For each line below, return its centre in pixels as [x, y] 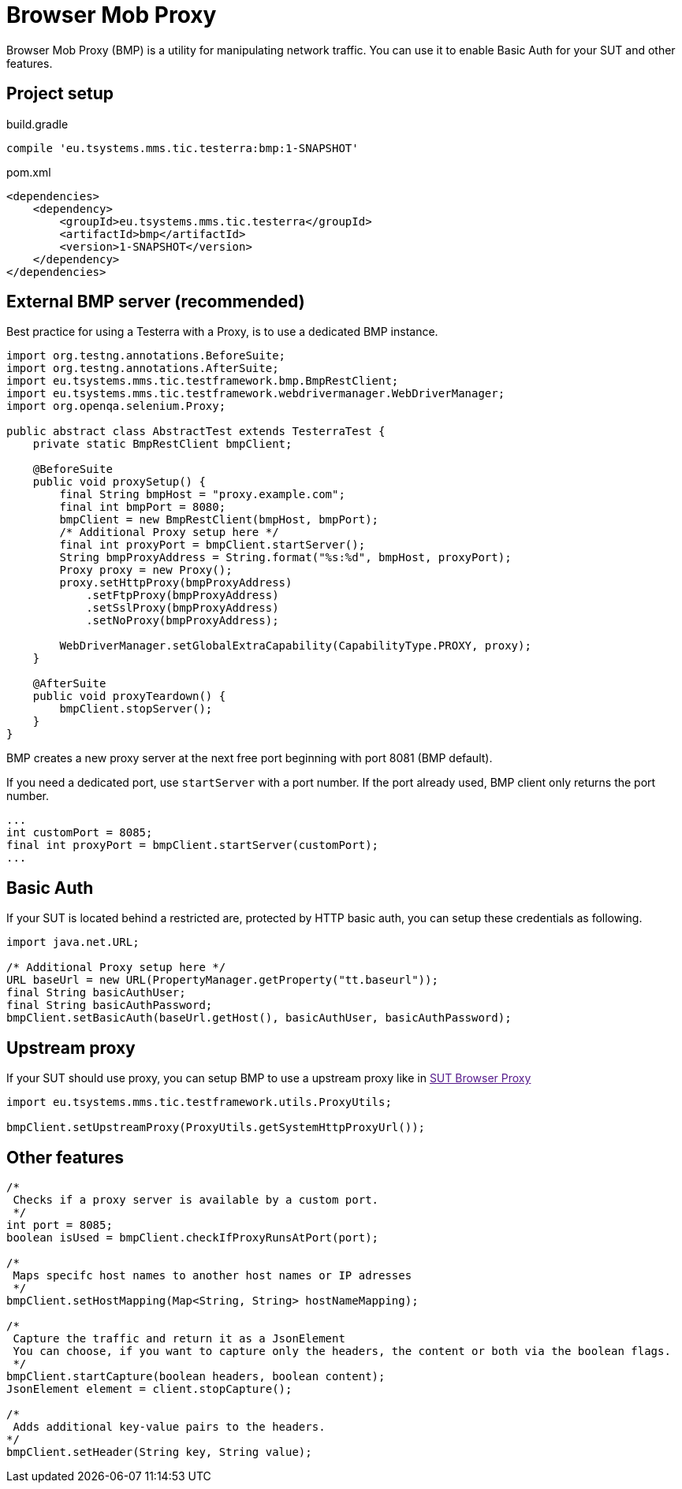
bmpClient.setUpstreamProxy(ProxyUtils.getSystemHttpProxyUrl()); [216, 1128]
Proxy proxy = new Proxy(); [146, 570]
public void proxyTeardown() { [129, 696]
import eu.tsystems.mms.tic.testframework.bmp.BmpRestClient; [203, 381]
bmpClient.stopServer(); [136, 709]
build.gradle [37, 124]
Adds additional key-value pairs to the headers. [169, 1426]
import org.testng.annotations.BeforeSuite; [146, 356]
